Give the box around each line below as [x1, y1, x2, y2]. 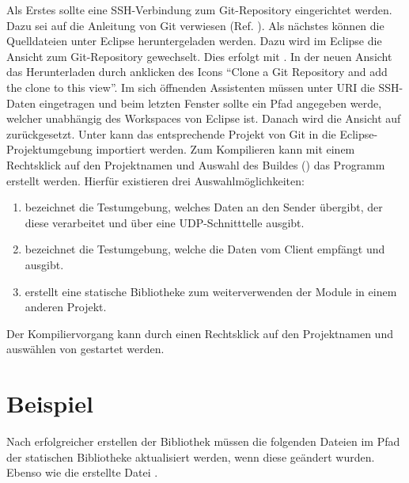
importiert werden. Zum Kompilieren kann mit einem [96, 141, 355, 158]
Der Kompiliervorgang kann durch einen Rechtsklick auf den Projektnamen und [6, 325, 393, 341]
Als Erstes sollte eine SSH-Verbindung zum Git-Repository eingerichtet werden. [6, 2, 392, 17]
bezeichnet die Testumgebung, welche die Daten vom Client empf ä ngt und [25, 241, 385, 257]
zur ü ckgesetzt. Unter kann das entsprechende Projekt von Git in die [6, 125, 336, 142]
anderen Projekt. [25, 299, 107, 315]
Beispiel [6, 387, 93, 420]
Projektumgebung [6, 141, 93, 158]
